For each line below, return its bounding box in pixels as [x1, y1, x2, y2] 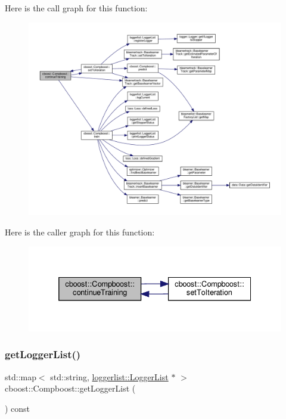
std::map [5, 370, 36, 383]
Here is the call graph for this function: [5, 2, 148, 14]
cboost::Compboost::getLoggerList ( [5, 382, 136, 395]
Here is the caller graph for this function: [5, 225, 155, 238]
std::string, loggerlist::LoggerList [50, 370, 169, 383]
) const [5, 402, 30, 414]
